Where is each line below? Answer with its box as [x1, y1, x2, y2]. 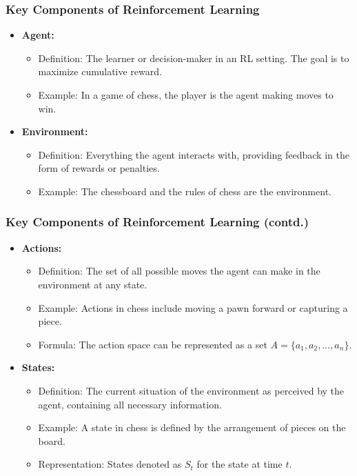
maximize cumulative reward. [38, 64, 162, 79]
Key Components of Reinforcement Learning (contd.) [6, 213, 309, 230]
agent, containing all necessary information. [38, 397, 222, 411]
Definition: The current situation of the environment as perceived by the [38, 383, 345, 397]
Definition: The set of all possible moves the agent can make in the [38, 264, 320, 278]
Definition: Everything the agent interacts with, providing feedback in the [38, 147, 349, 161]
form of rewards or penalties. [38, 161, 160, 175]
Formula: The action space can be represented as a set [38, 337, 267, 351]
